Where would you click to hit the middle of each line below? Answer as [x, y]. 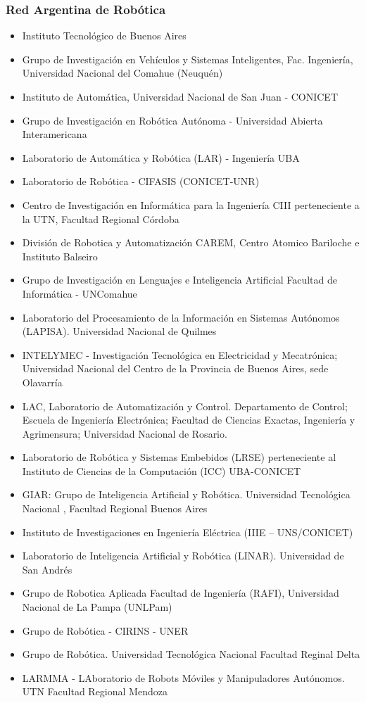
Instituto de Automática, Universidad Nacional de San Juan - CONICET [180, 96]
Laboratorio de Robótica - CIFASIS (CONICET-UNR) [141, 181]
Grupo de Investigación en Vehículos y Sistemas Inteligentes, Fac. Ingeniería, [188, 59]
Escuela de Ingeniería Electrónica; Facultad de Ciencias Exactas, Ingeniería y [189, 420]
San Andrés [47, 569]
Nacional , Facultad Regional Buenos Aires [115, 508]
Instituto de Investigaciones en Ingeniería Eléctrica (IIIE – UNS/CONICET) [188, 532]
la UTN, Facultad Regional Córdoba [101, 218]
